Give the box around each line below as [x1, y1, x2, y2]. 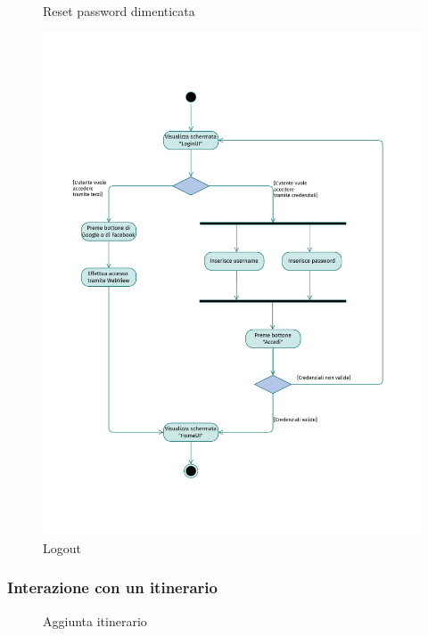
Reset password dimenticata [43, 2, 195, 20]
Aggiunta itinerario [43, 611, 147, 630]
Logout [43, 538, 81, 557]
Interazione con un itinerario [7, 576, 218, 599]
